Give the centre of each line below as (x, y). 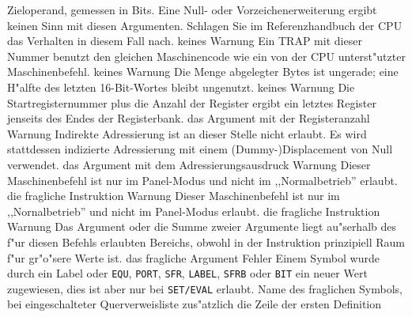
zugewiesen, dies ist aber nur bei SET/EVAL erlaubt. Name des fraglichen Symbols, (205, 288)
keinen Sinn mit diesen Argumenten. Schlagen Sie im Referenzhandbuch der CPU (205, 25)
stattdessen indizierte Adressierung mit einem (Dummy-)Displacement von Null (200, 149)
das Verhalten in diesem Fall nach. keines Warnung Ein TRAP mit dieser (185, 41)
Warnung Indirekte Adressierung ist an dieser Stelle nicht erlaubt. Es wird (187, 133)
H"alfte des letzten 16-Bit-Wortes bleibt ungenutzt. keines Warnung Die (181, 87)
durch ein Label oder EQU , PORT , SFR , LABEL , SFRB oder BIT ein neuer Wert (187, 273)
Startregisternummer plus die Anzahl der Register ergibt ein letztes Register (192, 102)
